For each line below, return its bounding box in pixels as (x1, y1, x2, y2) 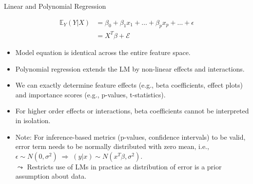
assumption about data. (15, 171, 87, 181)
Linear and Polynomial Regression (4, 1, 106, 11)
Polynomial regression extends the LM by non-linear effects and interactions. (15, 63, 245, 74)
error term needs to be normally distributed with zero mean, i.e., (15, 141, 209, 151)
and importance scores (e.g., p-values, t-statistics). (15, 89, 166, 99)
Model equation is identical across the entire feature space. (15, 47, 191, 57)
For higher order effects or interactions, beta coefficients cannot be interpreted (15, 106, 249, 116)
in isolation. (15, 115, 51, 125)
